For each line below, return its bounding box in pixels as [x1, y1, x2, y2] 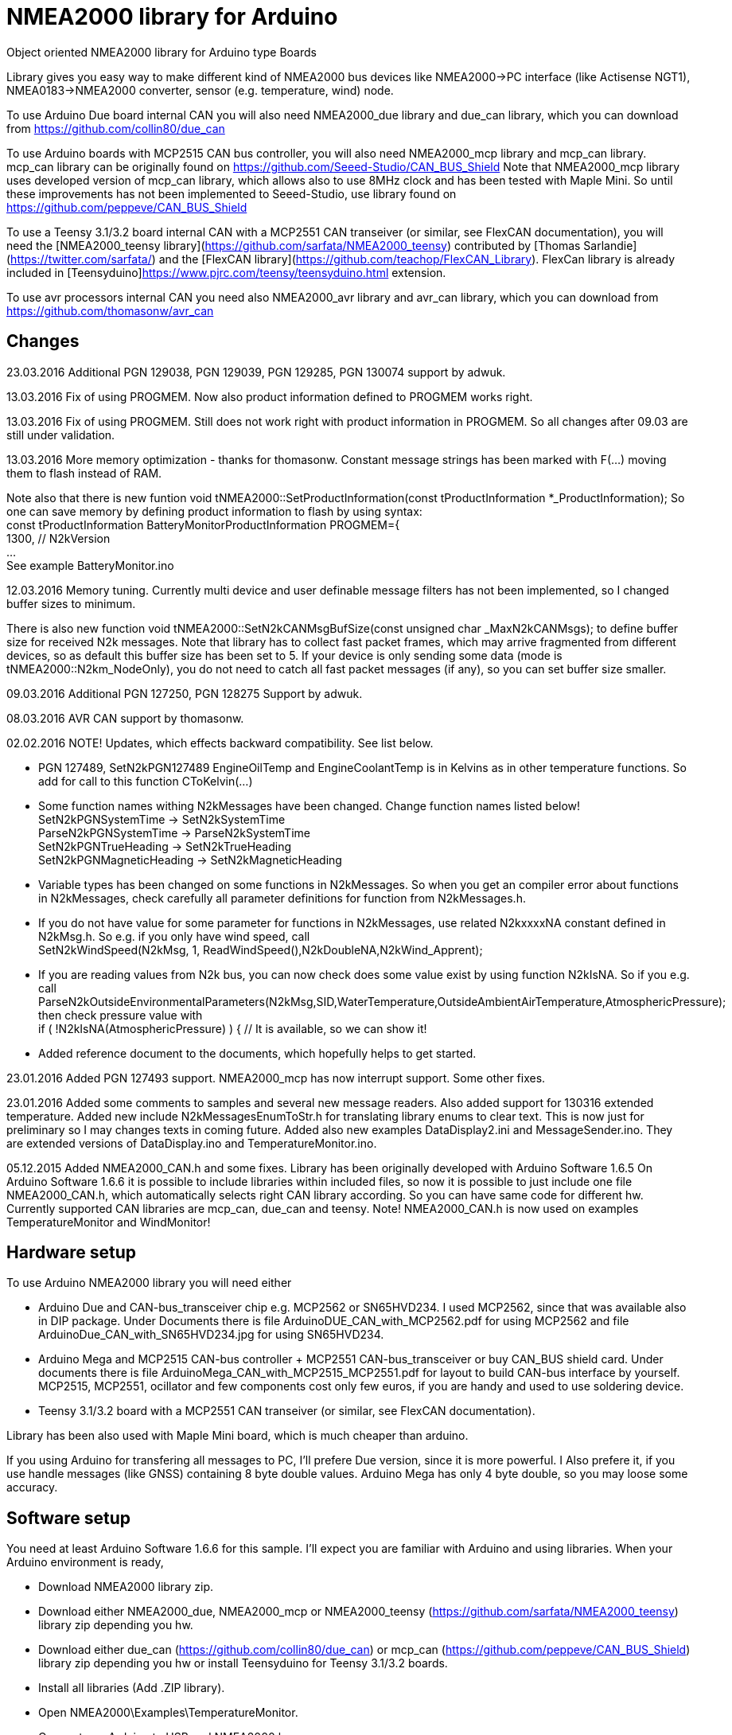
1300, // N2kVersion [6, 531, 111, 545]
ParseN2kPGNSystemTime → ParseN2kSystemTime [38, 825, 310, 840]
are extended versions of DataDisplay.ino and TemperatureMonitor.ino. [6, 1136, 377, 1150]
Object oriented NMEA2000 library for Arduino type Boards [6, 45, 317, 59]
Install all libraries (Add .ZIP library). [38, 1681, 225, 1695]
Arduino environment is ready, [6, 1555, 164, 1569]
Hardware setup [6, 1242, 136, 1263]
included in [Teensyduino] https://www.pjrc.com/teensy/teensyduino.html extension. [6, 265, 446, 279]
